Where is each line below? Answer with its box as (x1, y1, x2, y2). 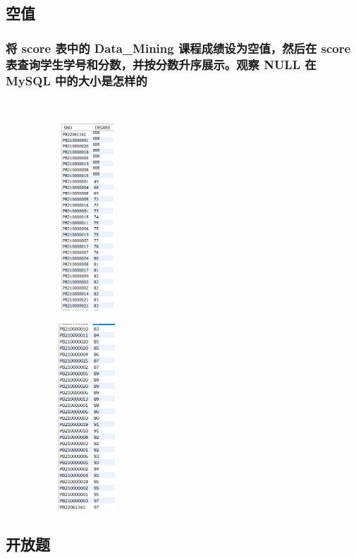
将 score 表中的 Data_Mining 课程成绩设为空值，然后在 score (6, 39, 351, 56)
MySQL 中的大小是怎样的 (6, 71, 147, 89)
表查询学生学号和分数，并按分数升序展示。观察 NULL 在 (6, 55, 317, 73)
